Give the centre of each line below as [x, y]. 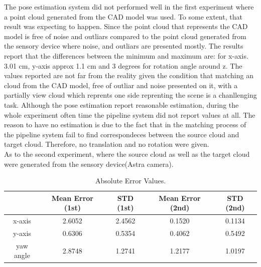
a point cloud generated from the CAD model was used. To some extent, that [123, 16]
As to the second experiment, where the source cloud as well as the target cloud [127, 154]
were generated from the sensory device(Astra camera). [89, 164]
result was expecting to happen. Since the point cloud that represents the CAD [126, 26]
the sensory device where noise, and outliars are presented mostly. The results [124, 46]
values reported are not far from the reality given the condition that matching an [129, 75]
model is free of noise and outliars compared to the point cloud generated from [125, 36]
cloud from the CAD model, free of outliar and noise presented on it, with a [121, 85]
